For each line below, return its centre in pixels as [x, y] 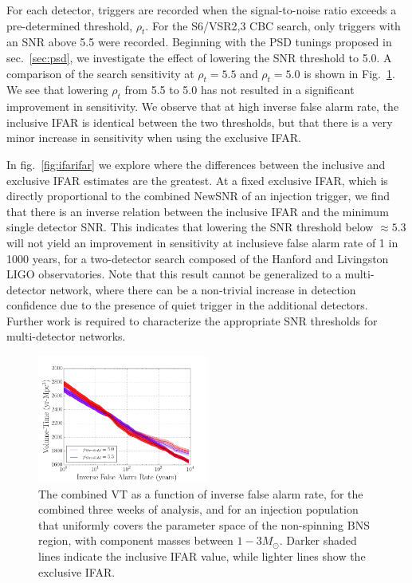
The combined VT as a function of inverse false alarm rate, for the [201, 493]
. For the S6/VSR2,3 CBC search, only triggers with [273, 25]
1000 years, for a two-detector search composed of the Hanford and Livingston [198, 258]
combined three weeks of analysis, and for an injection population [198, 509]
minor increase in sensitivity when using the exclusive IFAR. [154, 138]
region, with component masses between [136, 540]
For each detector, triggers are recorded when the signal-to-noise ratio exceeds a [202, 10]
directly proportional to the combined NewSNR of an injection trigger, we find [198, 196]
